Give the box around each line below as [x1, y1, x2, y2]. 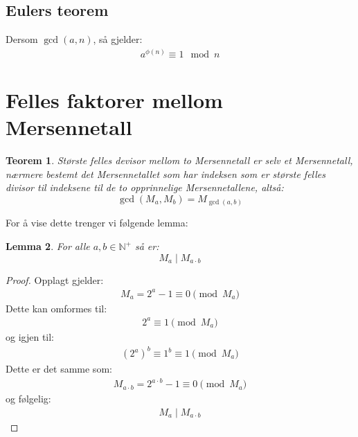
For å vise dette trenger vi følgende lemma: [6, 215, 188, 230]
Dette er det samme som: [6, 362, 112, 376]
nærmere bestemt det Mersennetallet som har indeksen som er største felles [6, 166, 326, 181]
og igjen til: [6, 329, 55, 344]
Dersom [6, 32, 38, 46]
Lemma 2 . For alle [6, 239, 90, 253]
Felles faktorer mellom [6, 86, 223, 114]
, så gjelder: [93, 32, 143, 46]
